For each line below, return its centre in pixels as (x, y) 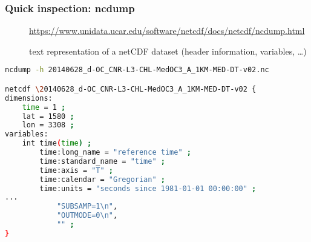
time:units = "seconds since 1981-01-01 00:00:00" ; (148, 188)
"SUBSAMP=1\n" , (87, 207)
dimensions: (29, 98)
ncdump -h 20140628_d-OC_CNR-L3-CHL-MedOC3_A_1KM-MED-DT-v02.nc (137, 70)
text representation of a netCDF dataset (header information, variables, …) (168, 51)
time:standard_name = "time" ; (102, 161)
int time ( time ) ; (57, 143)
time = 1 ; (44, 107)
